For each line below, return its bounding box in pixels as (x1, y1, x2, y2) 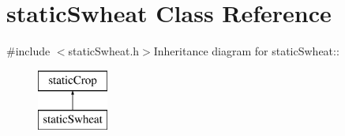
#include (6, 43, 51, 59)
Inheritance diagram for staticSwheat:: (153, 43, 339, 59)
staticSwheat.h (68, 43, 140, 59)
